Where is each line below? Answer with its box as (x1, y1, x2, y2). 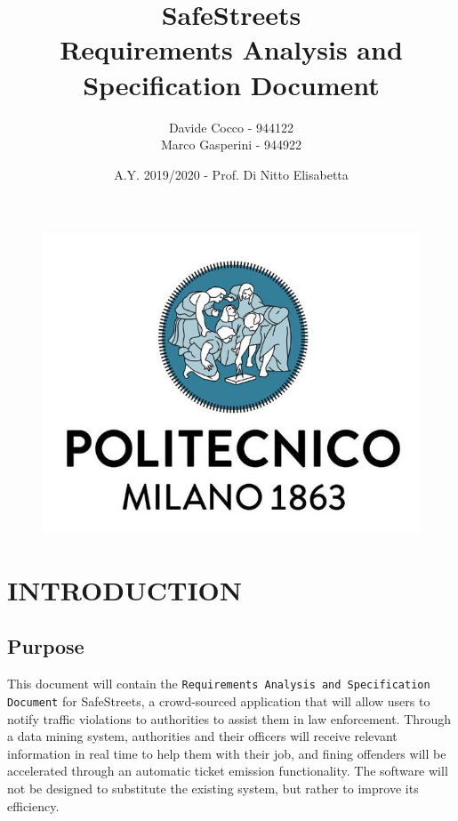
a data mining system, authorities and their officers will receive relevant (7, 727, 398, 745)
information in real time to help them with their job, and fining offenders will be (7, 744, 446, 762)
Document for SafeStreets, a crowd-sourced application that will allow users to (7, 691, 430, 710)
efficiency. (7, 796, 60, 815)
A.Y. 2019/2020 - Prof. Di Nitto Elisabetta (114, 165, 349, 183)
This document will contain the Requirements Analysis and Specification (7, 674, 430, 693)
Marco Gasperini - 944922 (160, 135, 302, 154)
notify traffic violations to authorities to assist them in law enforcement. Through (7, 709, 452, 728)
